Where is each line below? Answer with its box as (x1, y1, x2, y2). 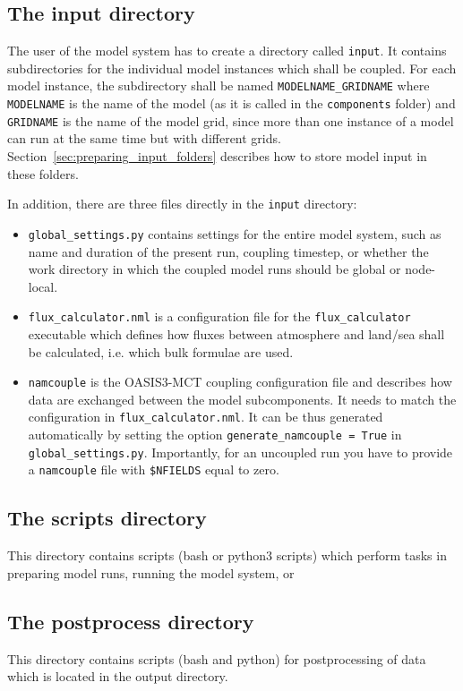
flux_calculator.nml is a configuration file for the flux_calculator (28, 307, 411, 326)
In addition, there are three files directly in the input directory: (7, 194, 357, 213)
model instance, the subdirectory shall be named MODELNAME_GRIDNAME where (7, 76, 430, 95)
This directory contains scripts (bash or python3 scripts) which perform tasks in (7, 546, 447, 565)
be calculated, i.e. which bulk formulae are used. (28, 342, 294, 361)
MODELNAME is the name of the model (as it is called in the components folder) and (7, 94, 456, 113)
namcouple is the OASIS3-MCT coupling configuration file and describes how (28, 372, 452, 391)
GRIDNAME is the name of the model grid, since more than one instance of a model (7, 111, 454, 130)
